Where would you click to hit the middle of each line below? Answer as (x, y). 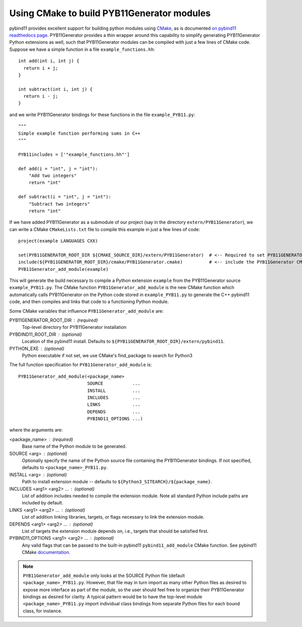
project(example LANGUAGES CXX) (58, 241)
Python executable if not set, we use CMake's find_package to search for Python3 (107, 355)
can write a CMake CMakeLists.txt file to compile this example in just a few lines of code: (105, 229)
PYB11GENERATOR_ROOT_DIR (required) (54, 320)
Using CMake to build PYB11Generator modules (110, 13)
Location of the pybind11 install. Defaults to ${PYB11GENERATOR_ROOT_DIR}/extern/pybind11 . (123, 341)
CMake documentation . (46, 552)
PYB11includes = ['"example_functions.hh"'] (74, 154)
